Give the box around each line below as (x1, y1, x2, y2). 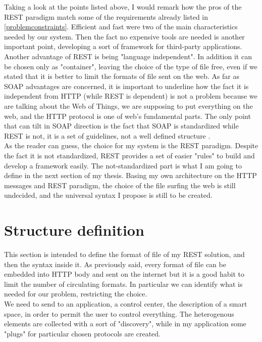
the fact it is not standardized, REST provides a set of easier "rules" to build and (4, 150, 255, 160)
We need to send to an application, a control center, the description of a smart (4, 298, 247, 309)
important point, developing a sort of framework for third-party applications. (4, 41, 242, 52)
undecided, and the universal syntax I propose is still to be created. (4, 190, 213, 200)
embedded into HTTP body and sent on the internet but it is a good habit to (4, 269, 245, 279)
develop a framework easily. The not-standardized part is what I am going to (4, 160, 242, 170)
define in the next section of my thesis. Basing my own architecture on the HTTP (4, 170, 257, 181)
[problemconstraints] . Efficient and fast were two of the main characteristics (4, 21, 238, 32)
